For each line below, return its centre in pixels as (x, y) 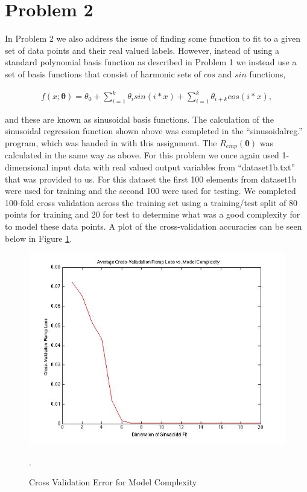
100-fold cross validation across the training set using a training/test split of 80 (151, 202)
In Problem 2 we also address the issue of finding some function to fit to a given (153, 38)
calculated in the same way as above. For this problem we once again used (142, 155)
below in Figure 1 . (39, 238)
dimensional (27, 167)
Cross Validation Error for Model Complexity (113, 482)
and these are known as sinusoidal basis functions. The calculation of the (139, 119)
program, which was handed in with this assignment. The (111, 143)
